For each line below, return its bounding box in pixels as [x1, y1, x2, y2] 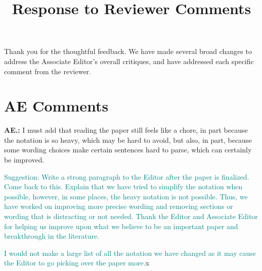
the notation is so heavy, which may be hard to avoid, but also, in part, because [4, 134, 252, 145]
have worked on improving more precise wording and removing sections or [4, 201, 233, 211]
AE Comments [4, 95, 109, 116]
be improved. [4, 154, 45, 165]
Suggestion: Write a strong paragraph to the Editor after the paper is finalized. [4, 171, 249, 182]
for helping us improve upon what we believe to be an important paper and [4, 221, 238, 231]
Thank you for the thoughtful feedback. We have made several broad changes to [4, 46, 252, 57]
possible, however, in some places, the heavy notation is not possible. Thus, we [4, 191, 248, 201]
